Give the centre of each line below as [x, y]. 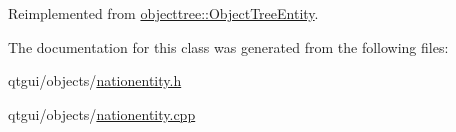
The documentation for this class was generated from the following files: [228, 46]
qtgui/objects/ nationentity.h [95, 80]
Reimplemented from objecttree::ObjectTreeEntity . [163, 13]
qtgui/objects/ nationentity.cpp [102, 113]
